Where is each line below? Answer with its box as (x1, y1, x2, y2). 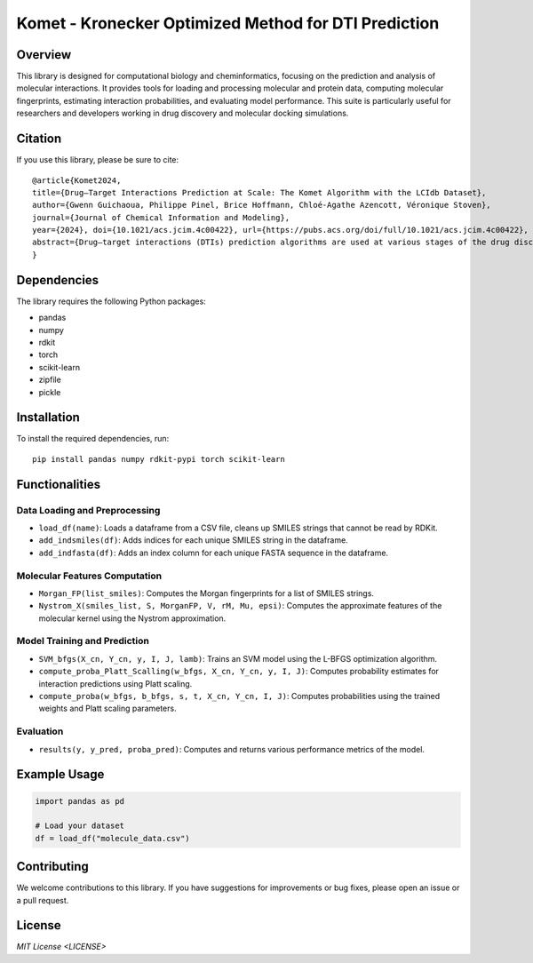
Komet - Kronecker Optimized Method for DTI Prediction (16, 13, 440, 33)
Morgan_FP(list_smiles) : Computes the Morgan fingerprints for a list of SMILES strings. (38, 587, 375, 599)
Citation (16, 131, 62, 147)
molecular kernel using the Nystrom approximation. (38, 613, 227, 624)
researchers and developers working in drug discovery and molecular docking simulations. (16, 107, 349, 119)
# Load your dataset (35, 821, 124, 831)
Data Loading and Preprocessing (16, 504, 161, 516)
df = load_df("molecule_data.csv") (35, 833, 190, 843)
